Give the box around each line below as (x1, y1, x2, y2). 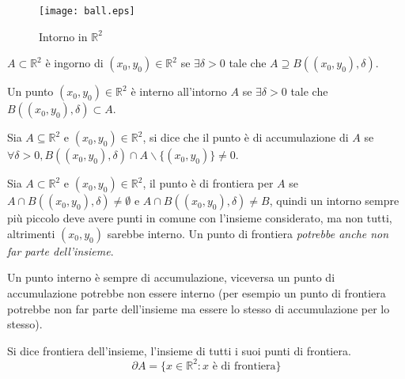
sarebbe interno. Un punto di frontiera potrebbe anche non (107, 225, 389, 241)
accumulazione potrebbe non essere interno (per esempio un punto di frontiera (7, 285, 386, 301)
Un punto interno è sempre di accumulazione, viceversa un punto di (7, 269, 335, 286)
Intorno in (39, 28, 88, 44)
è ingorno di (45, 55, 104, 71)
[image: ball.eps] (39, 6, 135, 17)
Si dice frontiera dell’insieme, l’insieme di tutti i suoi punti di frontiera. (7, 342, 351, 358)
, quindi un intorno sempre (269, 192, 399, 209)
